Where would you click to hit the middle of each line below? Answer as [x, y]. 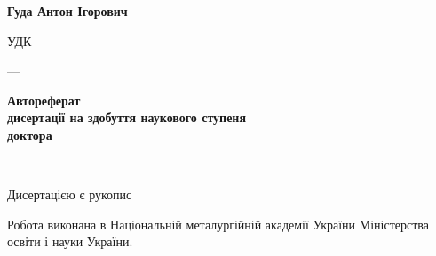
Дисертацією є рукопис [70, 194]
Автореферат [44, 100]
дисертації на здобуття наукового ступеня [127, 117]
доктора [30, 134]
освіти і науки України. [70, 241]
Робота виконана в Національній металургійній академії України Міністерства [218, 224]
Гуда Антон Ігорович [67, 11]
